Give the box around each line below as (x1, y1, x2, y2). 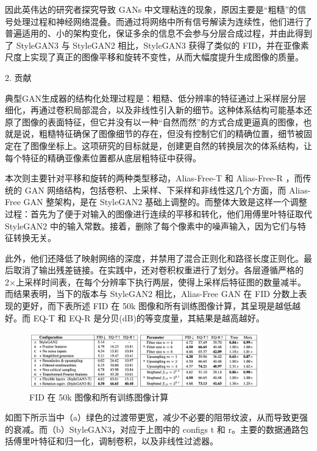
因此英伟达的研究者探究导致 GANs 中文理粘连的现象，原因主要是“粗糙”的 (5, 3, 298, 15)
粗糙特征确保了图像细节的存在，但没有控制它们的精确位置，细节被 (38, 127, 304, 140)
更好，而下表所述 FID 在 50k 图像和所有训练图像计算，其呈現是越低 (21, 299, 292, 312)
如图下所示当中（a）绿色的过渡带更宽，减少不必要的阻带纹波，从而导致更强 (5, 411, 308, 424)
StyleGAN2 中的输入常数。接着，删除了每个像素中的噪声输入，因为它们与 (5, 219, 297, 232)
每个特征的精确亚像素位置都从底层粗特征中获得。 (5, 151, 201, 164)
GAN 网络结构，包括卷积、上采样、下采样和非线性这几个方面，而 (24, 183, 287, 196)
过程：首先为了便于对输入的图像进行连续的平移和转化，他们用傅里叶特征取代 (5, 207, 312, 220)
